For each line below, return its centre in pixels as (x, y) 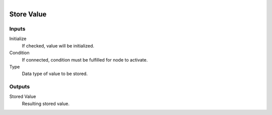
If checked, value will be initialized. (58, 45)
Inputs (17, 28)
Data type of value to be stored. (55, 74)
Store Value (28, 14)
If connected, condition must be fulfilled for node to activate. (85, 59)
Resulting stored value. (46, 103)
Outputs (20, 86)
